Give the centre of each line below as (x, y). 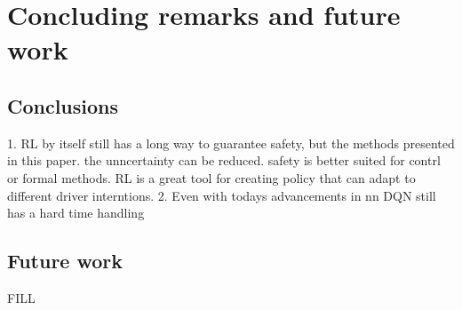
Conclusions (63, 105)
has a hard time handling (76, 213)
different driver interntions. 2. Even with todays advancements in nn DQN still (222, 195)
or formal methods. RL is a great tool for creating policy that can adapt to (211, 177)
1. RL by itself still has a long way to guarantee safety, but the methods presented (231, 143)
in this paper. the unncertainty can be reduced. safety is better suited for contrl (224, 160)
